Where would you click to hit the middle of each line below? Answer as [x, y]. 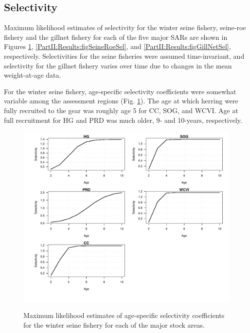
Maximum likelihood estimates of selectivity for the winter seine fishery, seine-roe [125, 27]
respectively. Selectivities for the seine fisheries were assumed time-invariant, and [124, 56]
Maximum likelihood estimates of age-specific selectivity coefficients [124, 315]
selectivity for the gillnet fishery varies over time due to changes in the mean [118, 65]
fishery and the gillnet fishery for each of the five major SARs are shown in [116, 37]
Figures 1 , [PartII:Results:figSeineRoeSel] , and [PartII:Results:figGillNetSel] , [117, 46]
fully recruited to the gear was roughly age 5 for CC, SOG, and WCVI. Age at [121, 110]
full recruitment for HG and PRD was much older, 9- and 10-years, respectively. [123, 120]
